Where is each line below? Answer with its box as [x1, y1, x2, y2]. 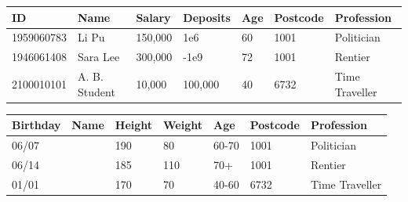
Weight [163, 117, 203, 133]
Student [78, 83, 115, 99]
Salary [136, 9, 171, 25]
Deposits [183, 9, 231, 25]
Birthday [12, 117, 61, 133]
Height [115, 117, 153, 133]
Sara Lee [78, 49, 120, 65]
